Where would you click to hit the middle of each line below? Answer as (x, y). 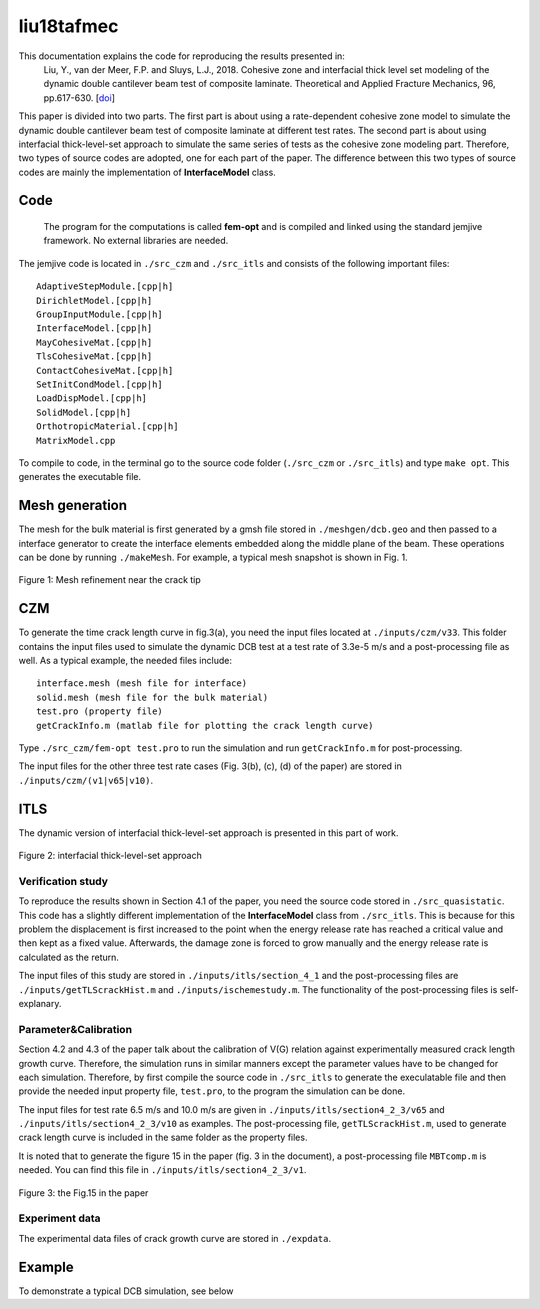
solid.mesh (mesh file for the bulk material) (152, 697)
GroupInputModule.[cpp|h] (100, 314)
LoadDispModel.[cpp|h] (92, 398)
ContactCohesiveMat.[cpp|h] (105, 370)
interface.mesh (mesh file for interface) (142, 683)
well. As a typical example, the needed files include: (125, 661)
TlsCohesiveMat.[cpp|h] (94, 356)
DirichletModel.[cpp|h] (94, 300)
